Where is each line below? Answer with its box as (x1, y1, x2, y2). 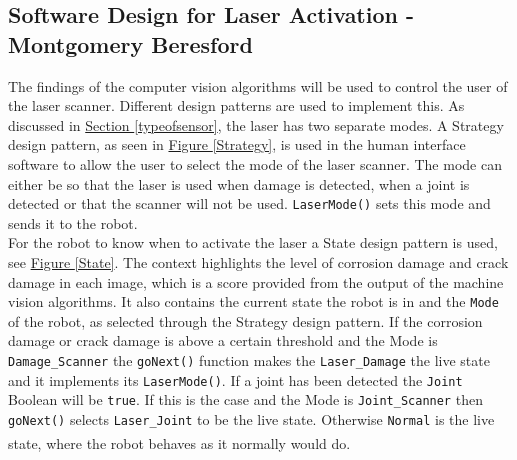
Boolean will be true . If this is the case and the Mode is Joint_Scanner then (8, 389, 483, 410)
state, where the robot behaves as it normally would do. (8, 432, 351, 453)
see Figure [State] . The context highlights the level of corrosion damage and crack (8, 252, 509, 272)
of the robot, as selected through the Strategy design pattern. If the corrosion (8, 310, 483, 331)
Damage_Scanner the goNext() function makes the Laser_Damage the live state (8, 350, 490, 371)
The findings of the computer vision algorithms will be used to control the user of (8, 75, 508, 96)
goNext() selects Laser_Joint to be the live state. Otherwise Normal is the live (8, 409, 495, 429)
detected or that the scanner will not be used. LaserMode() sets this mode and (8, 193, 491, 214)
